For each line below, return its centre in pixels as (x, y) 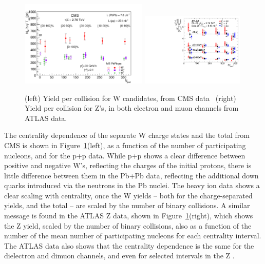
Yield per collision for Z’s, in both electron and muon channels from (132, 108)
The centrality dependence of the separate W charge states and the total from (127, 135)
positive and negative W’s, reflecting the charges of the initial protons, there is (128, 165)
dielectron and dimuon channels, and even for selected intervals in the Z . (119, 256)
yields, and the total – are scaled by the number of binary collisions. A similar (127, 205)
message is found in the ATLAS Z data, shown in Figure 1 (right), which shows (129, 216)
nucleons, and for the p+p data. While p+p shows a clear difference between (125, 155)
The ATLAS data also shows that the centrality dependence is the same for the (129, 245)
